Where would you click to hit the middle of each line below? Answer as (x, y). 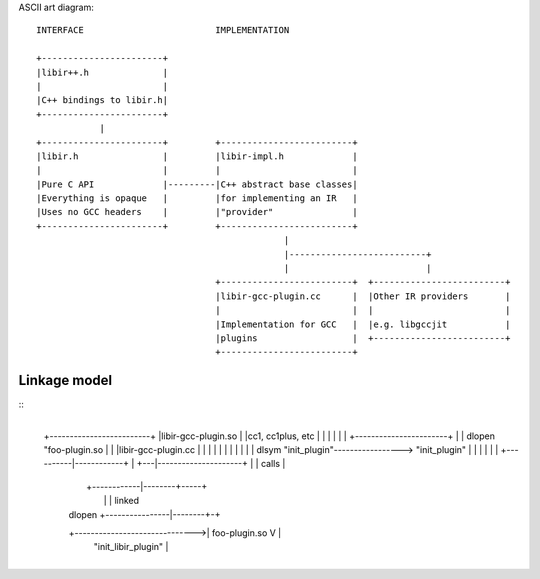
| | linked (121, 501)
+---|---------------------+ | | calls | (211, 464)
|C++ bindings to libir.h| (102, 100)
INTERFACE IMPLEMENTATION (163, 30)
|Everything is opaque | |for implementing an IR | (197, 198)
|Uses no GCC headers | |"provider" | (197, 212)
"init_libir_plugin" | (131, 547)
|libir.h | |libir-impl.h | (197, 156)
